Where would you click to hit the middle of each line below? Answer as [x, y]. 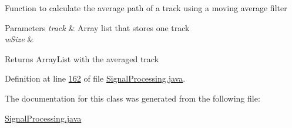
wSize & [19, 39]
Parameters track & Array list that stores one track [97, 27]
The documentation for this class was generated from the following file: [132, 98]
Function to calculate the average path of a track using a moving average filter [146, 8]
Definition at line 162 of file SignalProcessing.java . [95, 78]
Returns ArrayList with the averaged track [82, 58]
